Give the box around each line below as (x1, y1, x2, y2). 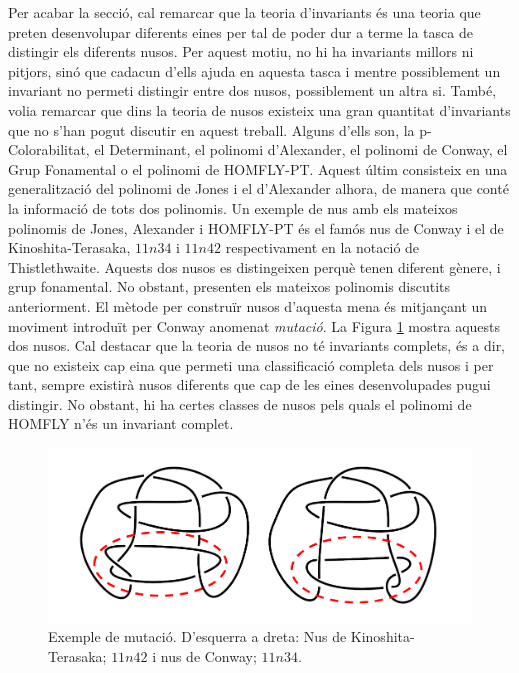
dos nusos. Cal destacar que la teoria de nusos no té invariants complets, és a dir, (8, 335, 506, 356)
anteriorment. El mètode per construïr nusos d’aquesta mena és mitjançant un (8, 295, 488, 316)
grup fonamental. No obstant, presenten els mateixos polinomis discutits (8, 276, 451, 297)
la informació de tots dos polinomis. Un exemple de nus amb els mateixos (8, 197, 458, 218)
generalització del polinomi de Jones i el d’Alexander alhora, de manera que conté (8, 178, 509, 199)
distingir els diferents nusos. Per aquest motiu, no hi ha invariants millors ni (8, 41, 474, 62)
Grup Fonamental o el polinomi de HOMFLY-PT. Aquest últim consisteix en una (8, 158, 508, 179)
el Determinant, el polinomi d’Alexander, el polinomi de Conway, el (94, 139, 508, 160)
